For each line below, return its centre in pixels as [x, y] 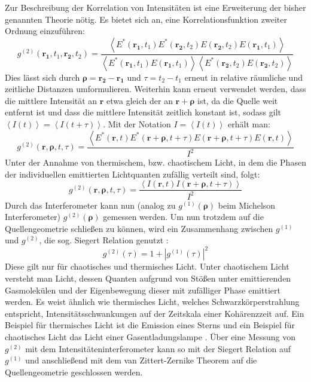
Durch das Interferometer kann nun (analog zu [90, 205]
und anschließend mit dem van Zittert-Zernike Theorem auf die [141, 360]
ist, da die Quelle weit [237, 100]
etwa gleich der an [140, 100]
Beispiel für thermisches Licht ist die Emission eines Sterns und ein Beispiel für [150, 325]
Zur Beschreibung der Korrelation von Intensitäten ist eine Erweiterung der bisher [155, 7]
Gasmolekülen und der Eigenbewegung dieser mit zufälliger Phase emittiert [143, 290]
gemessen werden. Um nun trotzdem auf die [183, 217]
